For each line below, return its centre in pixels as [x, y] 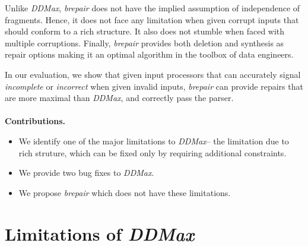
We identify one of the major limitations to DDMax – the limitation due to [154, 141]
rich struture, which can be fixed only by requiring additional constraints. [153, 152]
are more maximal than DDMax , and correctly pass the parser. [119, 98]
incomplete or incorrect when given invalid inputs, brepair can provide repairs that [154, 86]
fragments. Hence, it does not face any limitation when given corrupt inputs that [152, 19]
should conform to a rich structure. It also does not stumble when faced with [145, 31]
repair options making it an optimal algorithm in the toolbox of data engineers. [149, 54]
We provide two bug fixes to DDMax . [86, 173]
